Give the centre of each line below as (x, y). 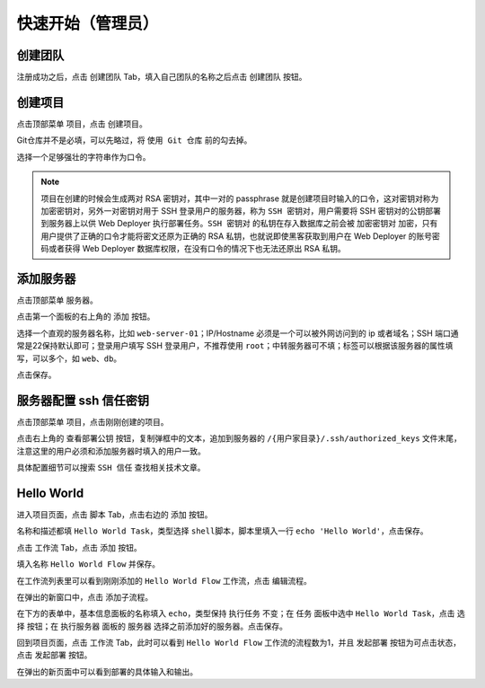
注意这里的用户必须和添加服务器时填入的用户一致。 (111, 451)
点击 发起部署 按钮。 (54, 655)
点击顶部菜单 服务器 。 (57, 300)
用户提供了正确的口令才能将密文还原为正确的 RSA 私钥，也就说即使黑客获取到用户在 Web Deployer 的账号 (237, 236)
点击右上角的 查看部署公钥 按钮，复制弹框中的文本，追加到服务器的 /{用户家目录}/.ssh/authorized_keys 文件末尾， (239, 438)
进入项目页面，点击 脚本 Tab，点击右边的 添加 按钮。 (115, 514)
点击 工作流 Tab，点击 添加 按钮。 (79, 547)
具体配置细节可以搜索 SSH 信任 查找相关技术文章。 (111, 468)
